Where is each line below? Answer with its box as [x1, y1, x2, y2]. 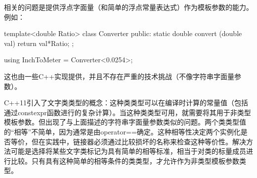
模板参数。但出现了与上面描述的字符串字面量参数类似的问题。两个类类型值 [4, 117, 246, 127]
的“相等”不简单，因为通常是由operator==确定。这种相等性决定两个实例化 [4, 126, 241, 136]
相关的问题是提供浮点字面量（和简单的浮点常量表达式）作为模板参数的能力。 [4, 2, 253, 12]
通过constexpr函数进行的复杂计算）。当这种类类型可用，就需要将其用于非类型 [4, 107, 251, 117]
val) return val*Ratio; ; [4, 38, 74, 48]
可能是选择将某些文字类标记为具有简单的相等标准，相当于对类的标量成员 [10, 146, 246, 156]
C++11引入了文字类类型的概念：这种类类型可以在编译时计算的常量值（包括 [4, 97, 248, 108]
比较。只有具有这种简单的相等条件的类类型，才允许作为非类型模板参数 [10, 155, 239, 166]
